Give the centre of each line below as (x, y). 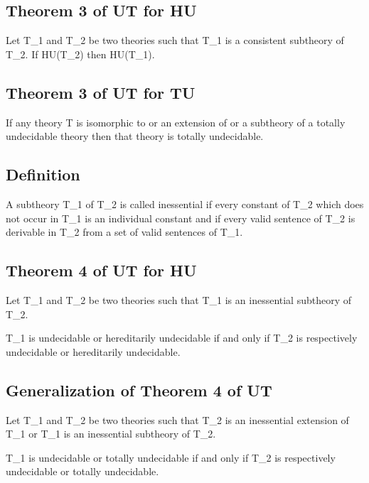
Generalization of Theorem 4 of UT (139, 390)
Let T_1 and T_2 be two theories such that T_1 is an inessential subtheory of (179, 299)
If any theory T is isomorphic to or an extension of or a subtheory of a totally (176, 122)
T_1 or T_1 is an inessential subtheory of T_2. (111, 434)
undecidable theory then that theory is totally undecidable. (135, 136)
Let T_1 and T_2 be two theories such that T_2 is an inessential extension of (177, 419)
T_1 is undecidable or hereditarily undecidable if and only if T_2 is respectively (182, 338)
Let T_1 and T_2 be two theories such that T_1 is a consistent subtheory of (175, 40)
